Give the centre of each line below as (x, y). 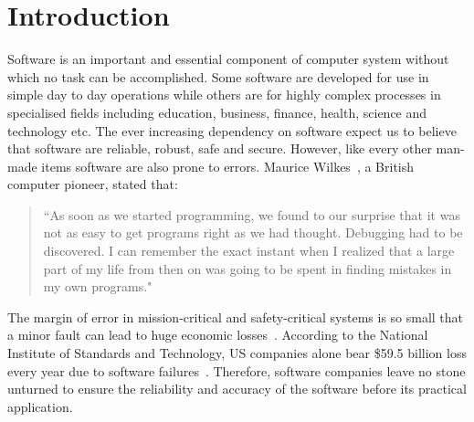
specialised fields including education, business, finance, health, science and (217, 112)
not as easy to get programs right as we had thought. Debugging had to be (253, 232)
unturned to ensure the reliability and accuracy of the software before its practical (237, 389)
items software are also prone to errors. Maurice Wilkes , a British (228, 166)
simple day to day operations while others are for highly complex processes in (224, 95)
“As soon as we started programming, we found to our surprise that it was (252, 214)
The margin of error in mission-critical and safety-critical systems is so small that (236, 316)
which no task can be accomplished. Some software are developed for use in (218, 76)
